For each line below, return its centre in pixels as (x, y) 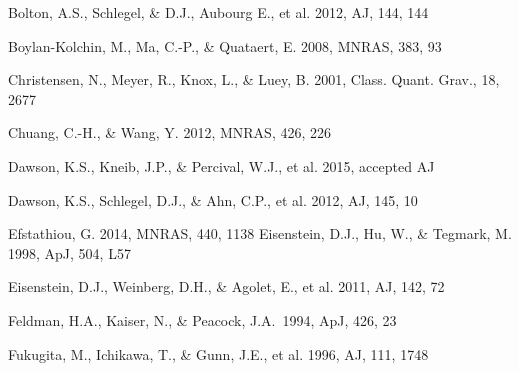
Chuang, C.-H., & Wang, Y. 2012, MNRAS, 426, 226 (169, 132)
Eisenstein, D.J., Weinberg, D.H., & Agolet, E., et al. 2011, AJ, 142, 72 (226, 286)
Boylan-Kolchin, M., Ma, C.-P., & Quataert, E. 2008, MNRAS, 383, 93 (225, 45)
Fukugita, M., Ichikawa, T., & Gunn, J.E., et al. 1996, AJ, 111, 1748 (218, 353)
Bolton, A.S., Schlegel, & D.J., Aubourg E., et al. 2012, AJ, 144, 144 (218, 12)
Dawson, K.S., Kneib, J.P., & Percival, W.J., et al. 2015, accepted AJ (221, 165)
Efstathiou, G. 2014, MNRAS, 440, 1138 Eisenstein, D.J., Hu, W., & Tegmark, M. (260, 233)
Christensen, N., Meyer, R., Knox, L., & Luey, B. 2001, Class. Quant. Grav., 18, (254, 79)
